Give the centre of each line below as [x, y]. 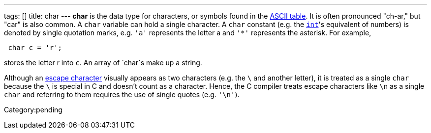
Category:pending [33, 110]
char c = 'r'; [35, 48]
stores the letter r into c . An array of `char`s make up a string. [103, 63]
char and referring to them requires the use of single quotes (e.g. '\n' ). [122, 94]
